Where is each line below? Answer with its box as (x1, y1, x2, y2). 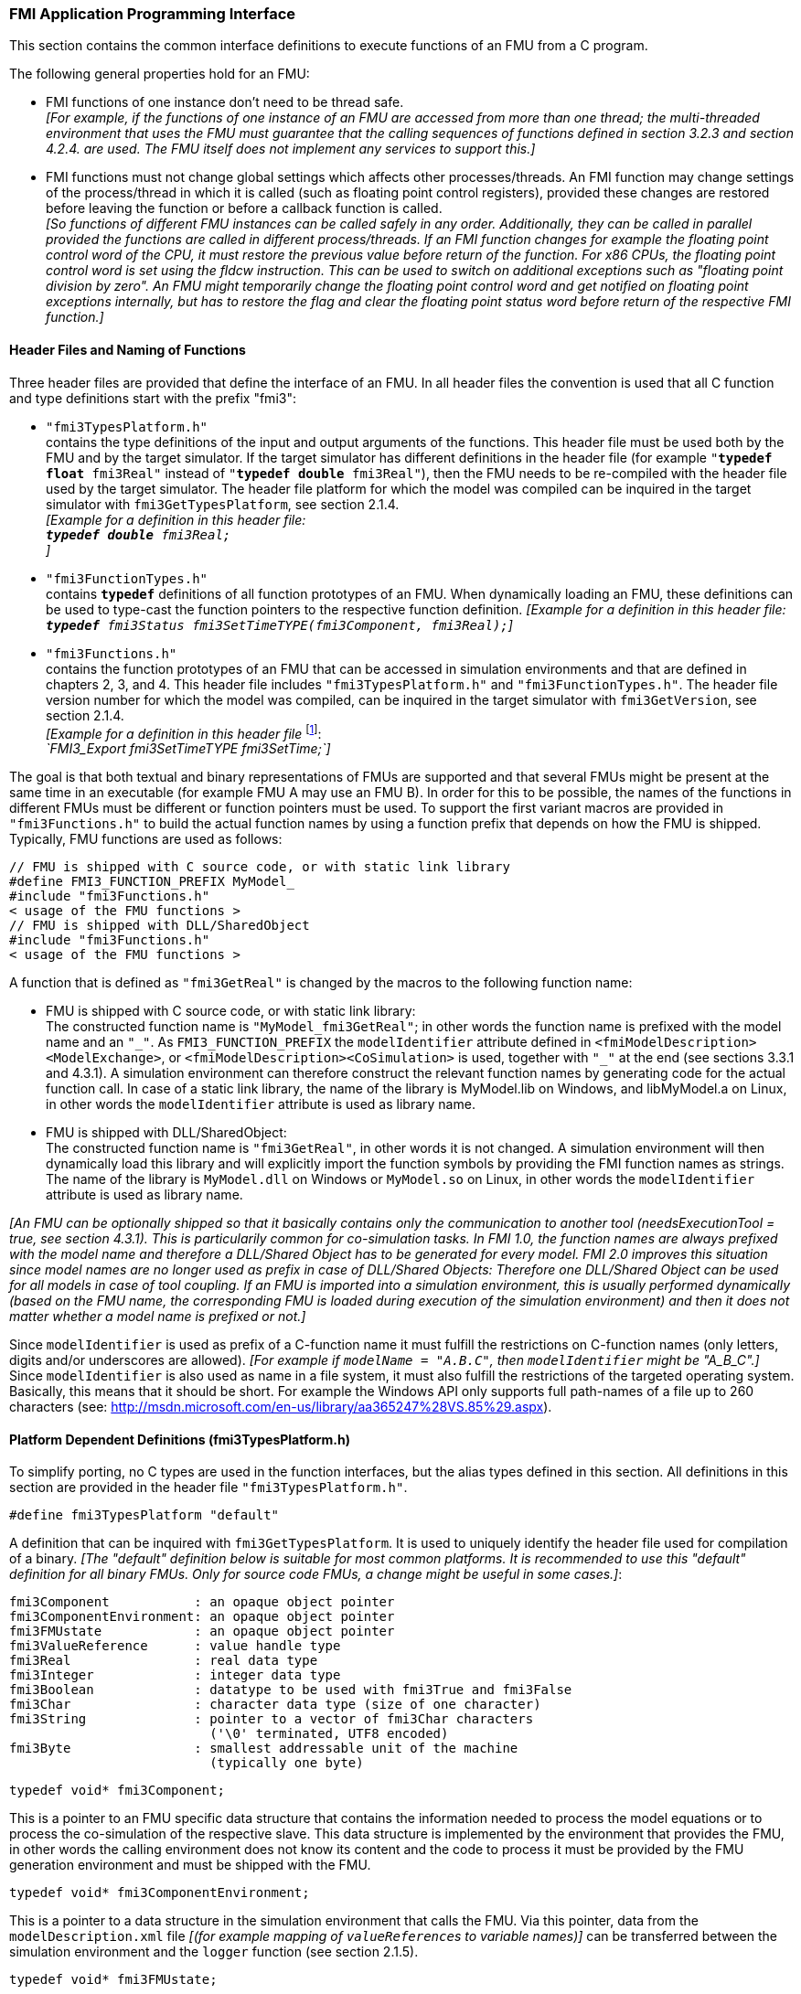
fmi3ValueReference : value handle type (9, 1638, 341, 1654)
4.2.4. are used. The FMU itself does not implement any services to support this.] (46, 141, 536, 157)
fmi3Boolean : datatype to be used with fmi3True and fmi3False (9, 1682, 572, 1698)
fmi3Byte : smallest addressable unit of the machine (9, 1741, 518, 1756)
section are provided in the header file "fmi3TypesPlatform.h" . (9, 1479, 408, 1496)
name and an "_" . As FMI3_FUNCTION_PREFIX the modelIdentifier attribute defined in (46, 1034, 592, 1050)
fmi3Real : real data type (9, 1653, 318, 1669)
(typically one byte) (209, 1755, 364, 1771)
